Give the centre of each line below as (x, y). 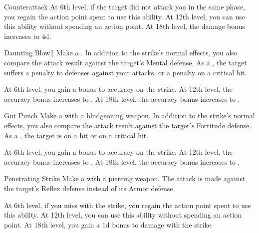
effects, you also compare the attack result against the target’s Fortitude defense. (128, 125)
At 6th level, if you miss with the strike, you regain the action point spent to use (128, 205)
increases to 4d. (28, 36)
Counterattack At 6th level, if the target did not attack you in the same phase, (125, 6)
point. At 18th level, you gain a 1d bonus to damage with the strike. (109, 224)
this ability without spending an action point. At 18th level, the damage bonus (125, 26)
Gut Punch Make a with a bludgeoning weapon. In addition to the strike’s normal (129, 116)
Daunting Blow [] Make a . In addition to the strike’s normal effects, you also (121, 53)
